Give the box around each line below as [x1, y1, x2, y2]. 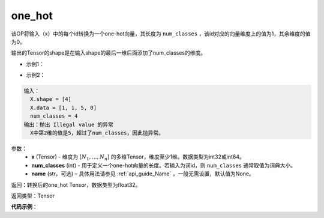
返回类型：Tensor [11, 192, 55, 199]
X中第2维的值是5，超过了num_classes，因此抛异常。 [30, 130, 164, 136]
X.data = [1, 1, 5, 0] [30, 104, 97, 111]
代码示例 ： [11, 203, 38, 210]
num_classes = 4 [30, 113, 78, 120]
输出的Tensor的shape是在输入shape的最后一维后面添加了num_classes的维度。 [11, 49, 206, 56]
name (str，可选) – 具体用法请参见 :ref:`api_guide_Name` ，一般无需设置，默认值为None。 [31, 170, 254, 177]
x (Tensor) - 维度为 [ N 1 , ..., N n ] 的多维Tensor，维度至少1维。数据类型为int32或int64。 [31, 153, 245, 162]
